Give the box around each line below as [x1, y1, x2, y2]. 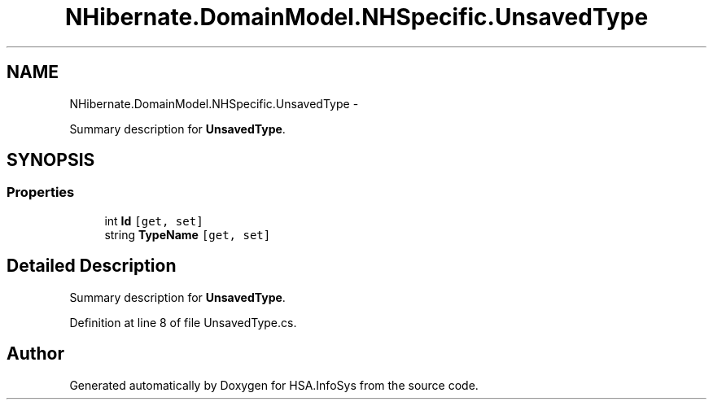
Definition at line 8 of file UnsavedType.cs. [69, 315, 297, 330]
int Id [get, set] [104, 213, 203, 228]
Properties [7, 184, 75, 201]
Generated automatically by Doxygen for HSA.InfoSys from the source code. [69, 378, 479, 392]
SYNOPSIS [7, 150, 95, 171]
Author [7, 343, 64, 365]
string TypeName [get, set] [104, 227, 271, 242]
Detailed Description [7, 255, 177, 277]
